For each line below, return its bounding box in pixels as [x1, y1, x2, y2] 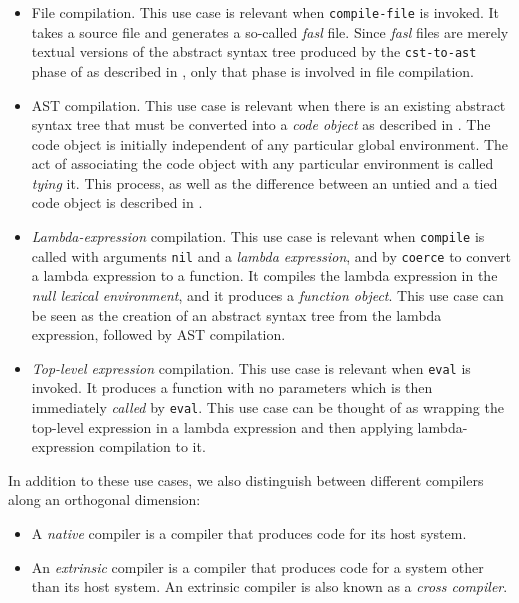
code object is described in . [31, 192, 203, 213]
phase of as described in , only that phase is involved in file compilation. [31, 60, 475, 81]
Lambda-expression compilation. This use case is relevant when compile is [31, 226, 485, 247]
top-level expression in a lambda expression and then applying [31, 416, 413, 437]
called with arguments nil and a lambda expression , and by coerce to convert [31, 245, 512, 266]
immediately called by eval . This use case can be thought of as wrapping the [31, 397, 504, 417]
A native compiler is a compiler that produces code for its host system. [31, 523, 467, 544]
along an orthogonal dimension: [8, 489, 201, 510]
